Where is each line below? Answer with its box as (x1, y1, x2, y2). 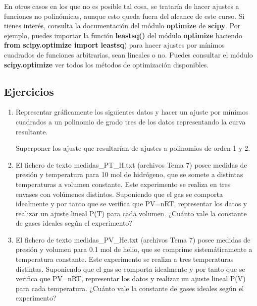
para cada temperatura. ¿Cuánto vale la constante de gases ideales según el (15, 283, 244, 293)
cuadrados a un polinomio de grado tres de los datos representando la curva (15, 116, 246, 126)
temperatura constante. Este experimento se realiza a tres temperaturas (15, 254, 234, 264)
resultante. (15, 126, 48, 136)
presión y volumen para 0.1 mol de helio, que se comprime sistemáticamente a (15, 244, 253, 254)
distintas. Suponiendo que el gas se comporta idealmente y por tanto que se (15, 263, 245, 274)
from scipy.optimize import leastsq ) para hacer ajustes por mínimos (4, 40, 225, 50)
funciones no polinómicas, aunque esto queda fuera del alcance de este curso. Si (4, 10, 245, 21)
